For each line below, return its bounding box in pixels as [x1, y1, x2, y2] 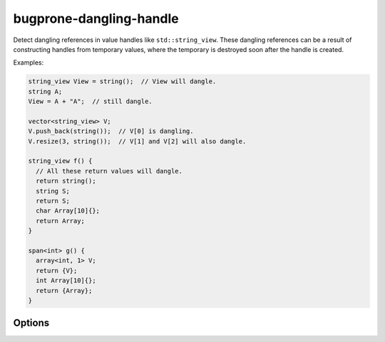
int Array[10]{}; [36, 277, 96, 284]
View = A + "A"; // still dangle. [28, 97, 153, 106]
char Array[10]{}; [36, 207, 100, 215]
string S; [36, 187, 71, 195]
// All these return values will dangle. [36, 167, 183, 175]
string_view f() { [28, 157, 93, 165]
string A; [28, 87, 63, 95]
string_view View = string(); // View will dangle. [28, 78, 217, 85]
